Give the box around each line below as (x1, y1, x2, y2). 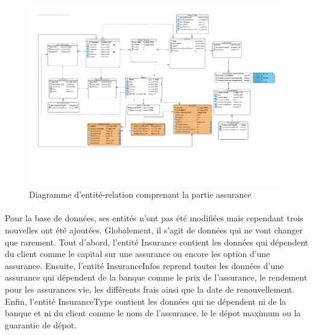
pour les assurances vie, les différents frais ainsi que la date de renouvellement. (5, 283, 295, 295)
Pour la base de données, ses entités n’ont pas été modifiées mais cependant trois (5, 212, 303, 224)
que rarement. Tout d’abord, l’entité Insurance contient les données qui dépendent (5, 235, 309, 248)
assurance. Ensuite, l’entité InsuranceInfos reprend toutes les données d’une (5, 259, 284, 272)
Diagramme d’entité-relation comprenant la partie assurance (29, 188, 251, 201)
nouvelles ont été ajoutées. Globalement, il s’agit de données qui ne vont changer (5, 224, 303, 236)
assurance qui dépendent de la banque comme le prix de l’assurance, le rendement (5, 271, 308, 284)
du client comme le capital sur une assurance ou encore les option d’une (5, 247, 270, 260)
